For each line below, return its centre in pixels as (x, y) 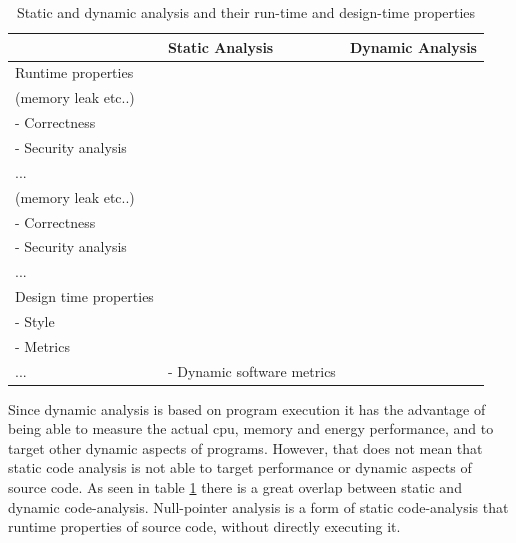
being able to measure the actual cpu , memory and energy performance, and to (251, 428)
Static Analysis (220, 46)
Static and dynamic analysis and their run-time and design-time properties (246, 12)
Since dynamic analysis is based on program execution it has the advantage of (247, 408)
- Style (35, 320)
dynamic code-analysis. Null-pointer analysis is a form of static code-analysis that (258, 506)
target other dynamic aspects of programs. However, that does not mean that (245, 447)
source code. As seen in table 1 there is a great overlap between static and (235, 487)
